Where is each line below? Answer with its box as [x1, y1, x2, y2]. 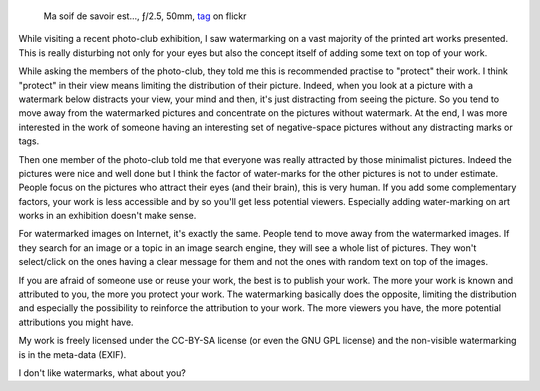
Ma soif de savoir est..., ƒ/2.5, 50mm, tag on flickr [43, 10, 247, 22]
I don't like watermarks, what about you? [18, 366, 187, 379]
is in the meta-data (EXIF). [18, 348, 127, 360]
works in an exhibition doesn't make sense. [18, 210, 197, 222]
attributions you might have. [18, 316, 134, 328]
